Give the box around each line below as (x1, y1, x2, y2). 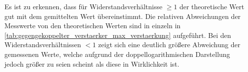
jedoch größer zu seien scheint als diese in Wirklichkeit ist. (4, 58, 179, 69)
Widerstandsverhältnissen (4, 39, 81, 50)
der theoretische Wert (179, 1, 245, 11)
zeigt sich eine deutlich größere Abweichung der (98, 39, 241, 50)
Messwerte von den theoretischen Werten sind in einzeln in (4, 20, 181, 31)
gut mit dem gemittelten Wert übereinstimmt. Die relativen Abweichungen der (4, 11, 241, 21)
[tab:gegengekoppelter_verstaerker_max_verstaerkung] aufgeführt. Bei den (4, 30, 231, 40)
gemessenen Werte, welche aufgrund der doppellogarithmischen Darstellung (4, 49, 230, 59)
